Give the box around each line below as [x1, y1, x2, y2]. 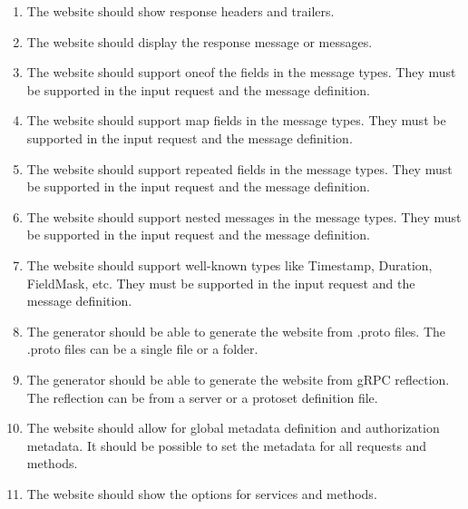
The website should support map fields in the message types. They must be [26, 111, 446, 130]
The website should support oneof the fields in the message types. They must [26, 63, 456, 82]
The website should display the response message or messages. [26, 32, 373, 51]
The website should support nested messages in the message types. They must [26, 207, 462, 226]
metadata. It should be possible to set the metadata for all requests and [26, 436, 427, 455]
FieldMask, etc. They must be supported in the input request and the [26, 273, 415, 292]
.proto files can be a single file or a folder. [26, 339, 258, 358]
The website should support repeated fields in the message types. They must [26, 159, 453, 178]
